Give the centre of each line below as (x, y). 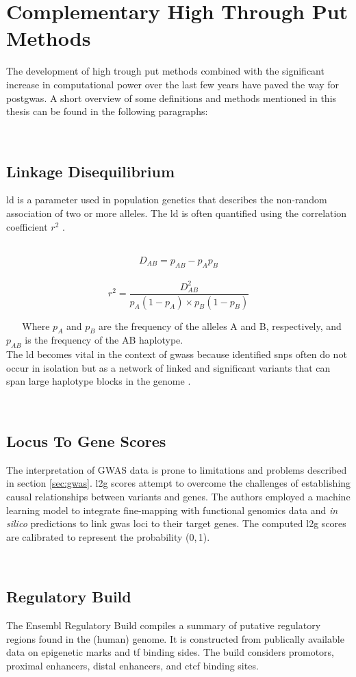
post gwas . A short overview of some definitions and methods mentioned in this (171, 98)
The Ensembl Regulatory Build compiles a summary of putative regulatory (164, 625)
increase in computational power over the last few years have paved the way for (173, 84)
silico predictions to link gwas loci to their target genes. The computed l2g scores (176, 523)
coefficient (27, 226)
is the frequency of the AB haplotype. (104, 340)
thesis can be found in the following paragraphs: (107, 111)
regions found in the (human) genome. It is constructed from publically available (175, 638)
